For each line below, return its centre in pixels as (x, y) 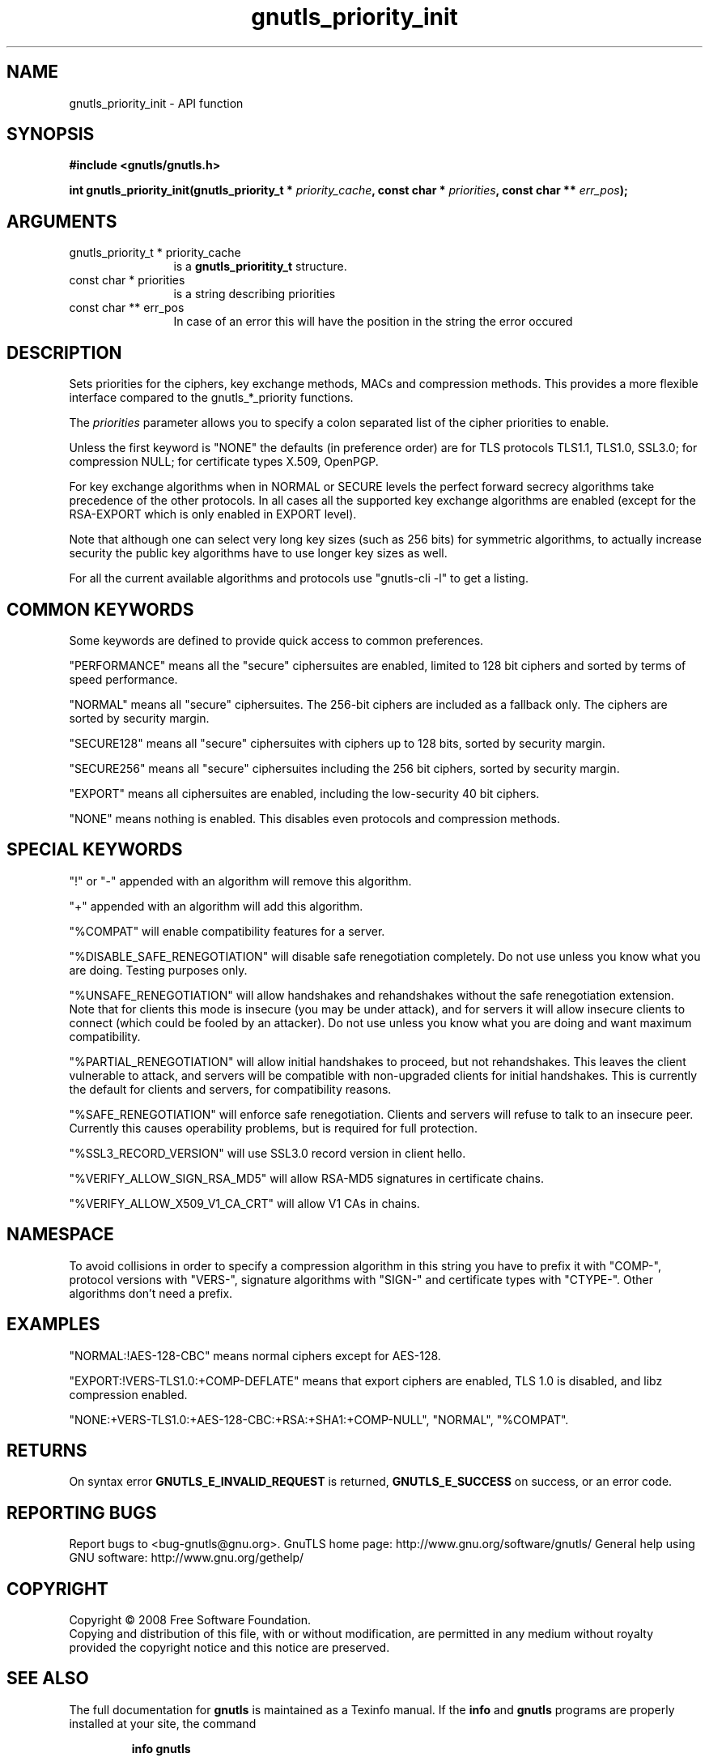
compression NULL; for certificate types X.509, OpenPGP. (224, 462)
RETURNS (47, 1450)
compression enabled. (128, 1394)
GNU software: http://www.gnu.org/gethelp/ (187, 1558)
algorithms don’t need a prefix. (151, 1293)
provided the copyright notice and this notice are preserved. (229, 1648)
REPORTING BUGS (82, 1512)
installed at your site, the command (163, 1723)
